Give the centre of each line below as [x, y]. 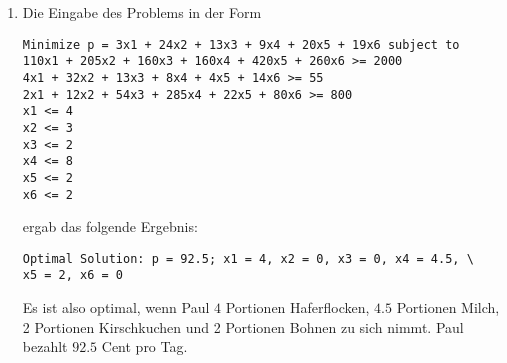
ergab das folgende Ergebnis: [110, 226]
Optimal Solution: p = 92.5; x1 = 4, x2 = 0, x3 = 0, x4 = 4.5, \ [248, 258]
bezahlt [45, 346]
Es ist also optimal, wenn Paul [116, 307]
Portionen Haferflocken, [297, 307]
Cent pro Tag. [144, 346]
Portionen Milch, [448, 307]
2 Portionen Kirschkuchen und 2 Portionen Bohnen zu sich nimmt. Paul [243, 326]
